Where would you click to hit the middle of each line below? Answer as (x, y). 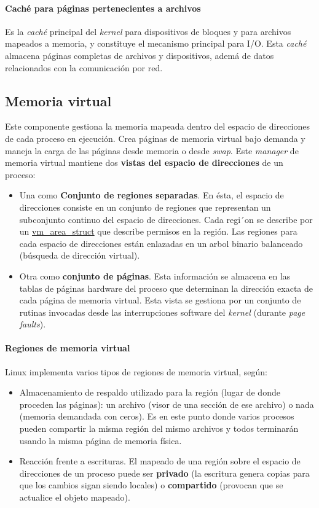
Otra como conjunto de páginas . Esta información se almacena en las (155, 275)
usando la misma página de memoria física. (100, 440)
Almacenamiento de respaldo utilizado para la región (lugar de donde (150, 392)
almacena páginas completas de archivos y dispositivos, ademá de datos (140, 55)
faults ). (33, 324)
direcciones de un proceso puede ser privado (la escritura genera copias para (164, 473)
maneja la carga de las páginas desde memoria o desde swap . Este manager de (152, 150)
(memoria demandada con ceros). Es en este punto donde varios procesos (157, 416)
